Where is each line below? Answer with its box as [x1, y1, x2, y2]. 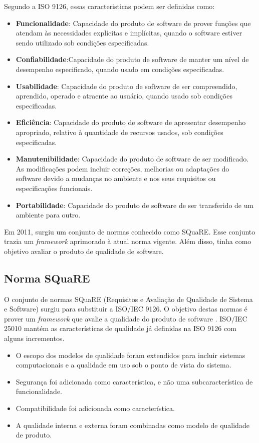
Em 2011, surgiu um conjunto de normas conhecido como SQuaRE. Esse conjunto [4, 226, 255, 236]
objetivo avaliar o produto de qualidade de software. [4, 245, 164, 256]
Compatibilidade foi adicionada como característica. [16, 403, 175, 413]
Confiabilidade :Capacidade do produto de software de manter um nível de [16, 54, 249, 64]
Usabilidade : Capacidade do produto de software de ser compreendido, [16, 80, 237, 91]
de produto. [16, 429, 52, 440]
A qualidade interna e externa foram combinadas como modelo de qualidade [16, 419, 249, 430]
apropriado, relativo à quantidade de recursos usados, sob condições [16, 126, 223, 137]
